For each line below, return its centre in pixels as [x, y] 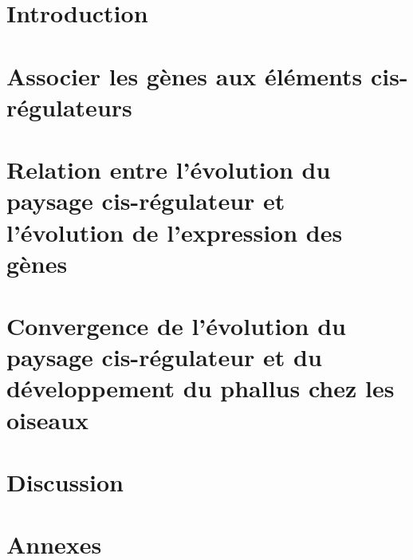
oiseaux [48, 419]
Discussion [65, 482]
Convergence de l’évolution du [176, 326]
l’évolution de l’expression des [175, 232]
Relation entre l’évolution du [169, 170]
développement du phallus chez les [201, 388]
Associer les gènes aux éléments [185, 75]
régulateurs [69, 106]
